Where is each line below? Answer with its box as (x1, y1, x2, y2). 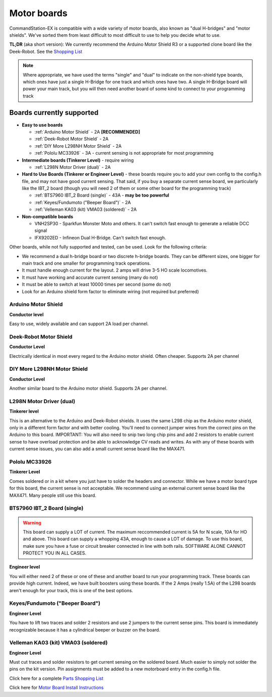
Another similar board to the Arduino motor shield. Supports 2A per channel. (9, 386, 168, 392)
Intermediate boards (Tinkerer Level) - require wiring (22, 157, 134, 163)
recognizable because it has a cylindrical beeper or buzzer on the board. (9, 626, 161, 632)
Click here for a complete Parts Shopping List (9, 675, 104, 681)
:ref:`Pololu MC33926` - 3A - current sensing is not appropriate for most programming (34, 150, 214, 156)
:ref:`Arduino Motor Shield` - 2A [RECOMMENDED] (34, 129, 141, 135)
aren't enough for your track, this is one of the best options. (9, 587, 133, 593)
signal (34, 227, 47, 234)
